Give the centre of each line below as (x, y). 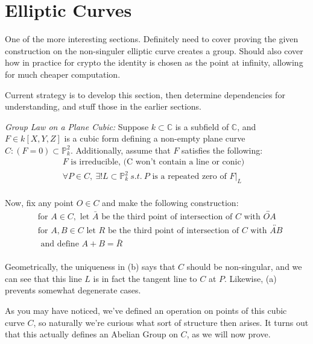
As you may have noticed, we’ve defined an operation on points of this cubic (146, 311)
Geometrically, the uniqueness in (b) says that (90, 267)
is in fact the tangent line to (145, 278)
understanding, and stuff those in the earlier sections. (103, 106)
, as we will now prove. (229, 334)
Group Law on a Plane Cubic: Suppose (77, 126)
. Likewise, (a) (251, 278)
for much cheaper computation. (63, 74)
